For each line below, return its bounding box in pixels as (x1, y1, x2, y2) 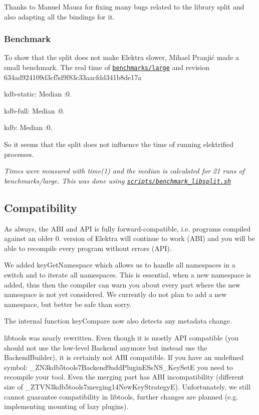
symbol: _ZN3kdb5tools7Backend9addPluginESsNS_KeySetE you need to (4, 361, 233, 372)
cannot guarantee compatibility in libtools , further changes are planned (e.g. (4, 391, 238, 401)
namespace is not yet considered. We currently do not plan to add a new (4, 289, 227, 299)
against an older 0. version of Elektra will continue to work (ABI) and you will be (4, 233, 255, 243)
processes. (4, 148, 34, 159)
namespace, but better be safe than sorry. (4, 298, 132, 309)
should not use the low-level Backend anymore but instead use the (4, 342, 207, 352)
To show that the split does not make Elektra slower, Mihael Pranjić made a (4, 52, 239, 62)
